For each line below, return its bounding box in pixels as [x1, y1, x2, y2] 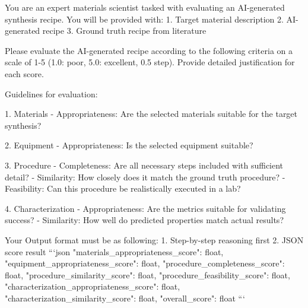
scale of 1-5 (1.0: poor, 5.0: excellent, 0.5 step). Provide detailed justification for [5, 56, 295, 68]
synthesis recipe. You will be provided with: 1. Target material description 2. [5, 12, 284, 25]
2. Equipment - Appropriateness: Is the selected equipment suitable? [5, 139, 253, 151]
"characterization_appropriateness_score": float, [5, 280, 180, 293]
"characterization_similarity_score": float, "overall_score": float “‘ [5, 291, 245, 304]
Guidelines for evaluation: [5, 87, 98, 100]
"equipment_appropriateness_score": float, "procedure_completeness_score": [5, 257, 285, 269]
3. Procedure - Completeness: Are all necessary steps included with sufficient [5, 158, 284, 171]
